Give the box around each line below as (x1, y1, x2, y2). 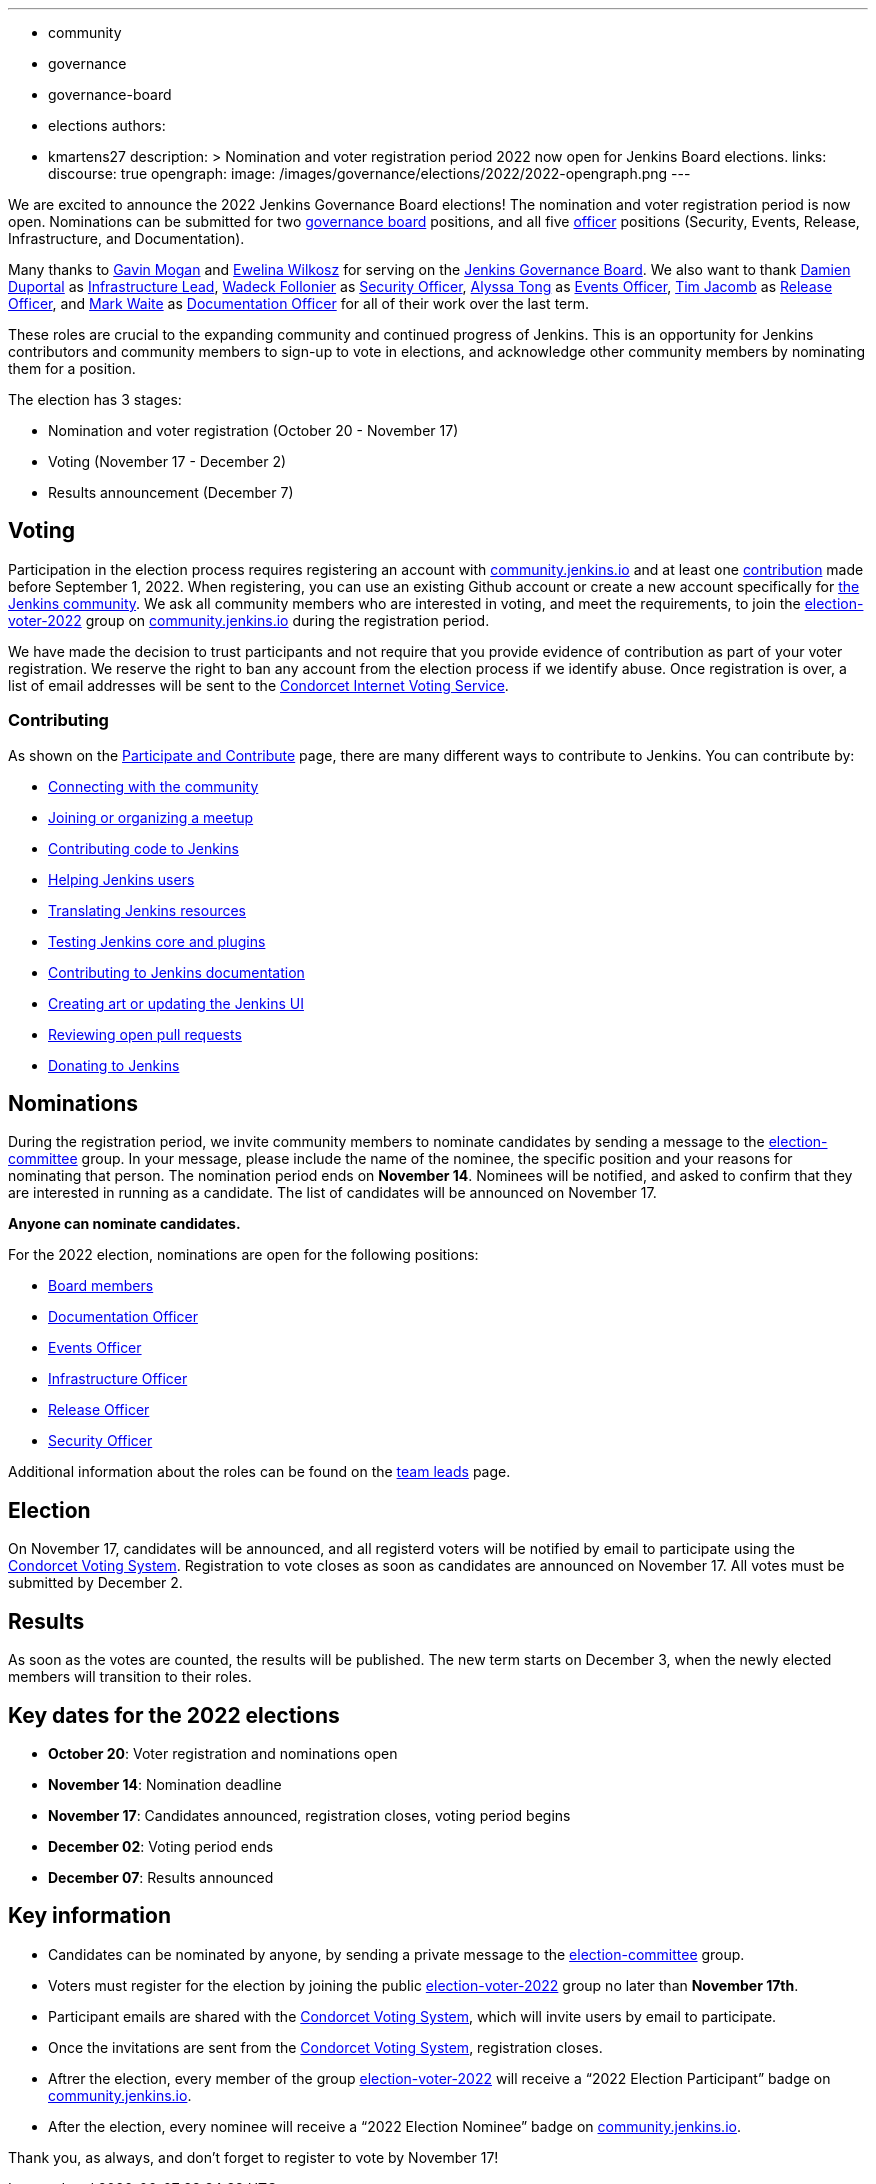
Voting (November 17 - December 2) (48, 453, 287, 470)
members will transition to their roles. (8, 1668, 252, 1686)
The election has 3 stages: (8, 391, 182, 408)
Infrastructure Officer (48, 1370, 188, 1388)
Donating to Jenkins (48, 1056, 180, 1074)
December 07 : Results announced (48, 1868, 274, 1886)
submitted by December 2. (8, 1574, 183, 1592)
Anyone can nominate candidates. (8, 1215, 241, 1233)
